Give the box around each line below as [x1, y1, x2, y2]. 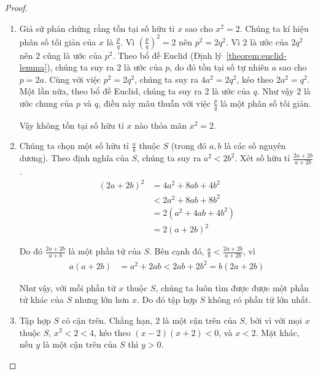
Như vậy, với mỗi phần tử [19, 281, 116, 294]
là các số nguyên [224, 139, 286, 152]
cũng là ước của [42, 48, 102, 61]
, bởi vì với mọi [244, 313, 303, 326]
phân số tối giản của [19, 35, 96, 48]
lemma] [19, 61, 47, 74]
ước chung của [19, 97, 74, 110]
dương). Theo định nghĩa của [19, 151, 129, 164]
